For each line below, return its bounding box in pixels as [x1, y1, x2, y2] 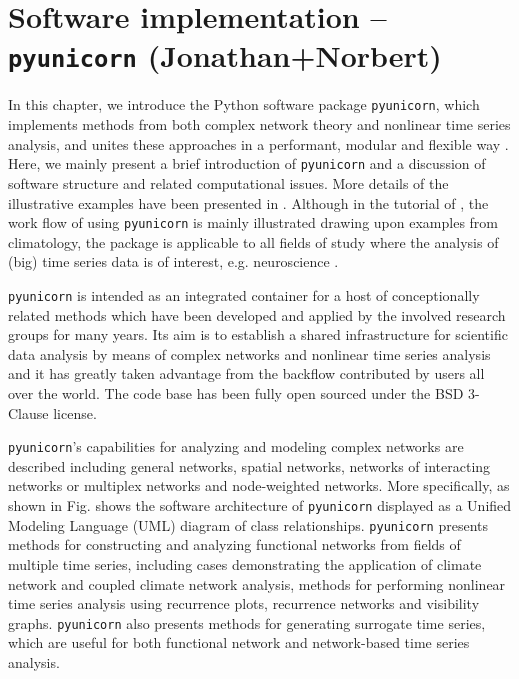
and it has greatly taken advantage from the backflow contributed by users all [8, 363, 485, 384]
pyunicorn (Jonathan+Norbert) [8, 35, 442, 76]
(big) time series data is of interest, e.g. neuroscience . [8, 251, 339, 272]
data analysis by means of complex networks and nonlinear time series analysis [8, 343, 491, 364]
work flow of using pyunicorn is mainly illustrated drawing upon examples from [8, 212, 498, 233]
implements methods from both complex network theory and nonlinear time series [8, 114, 511, 135]
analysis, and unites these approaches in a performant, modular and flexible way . [8, 133, 509, 154]
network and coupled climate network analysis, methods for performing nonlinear [8, 573, 506, 594]
